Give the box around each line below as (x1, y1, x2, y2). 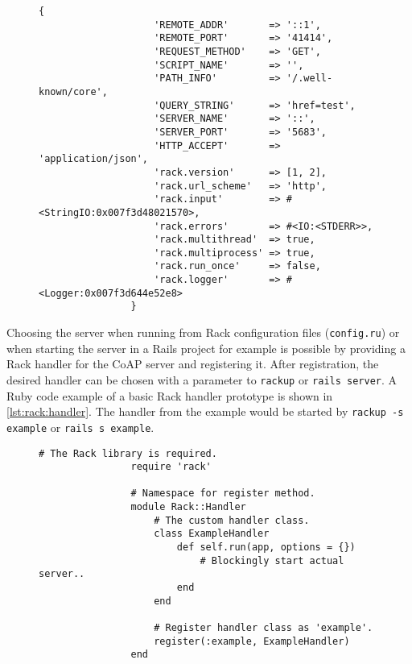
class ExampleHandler (154, 528, 270, 540)
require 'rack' (130, 461, 212, 473)
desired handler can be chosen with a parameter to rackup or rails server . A (6, 371, 398, 388)
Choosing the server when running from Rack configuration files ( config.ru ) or (6, 324, 400, 341)
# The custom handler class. (154, 514, 310, 526)
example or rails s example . (6, 418, 154, 435)
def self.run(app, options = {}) (176, 542, 356, 554)
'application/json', (39, 153, 149, 165)
